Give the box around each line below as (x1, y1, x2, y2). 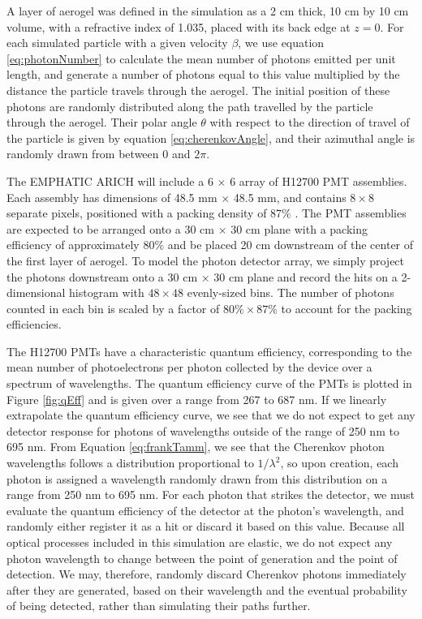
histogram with (69, 284, 144, 301)
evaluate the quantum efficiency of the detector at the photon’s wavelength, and (6, 501, 404, 518)
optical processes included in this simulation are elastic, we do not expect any (6, 534, 393, 550)
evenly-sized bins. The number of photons (187, 284, 394, 301)
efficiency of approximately (6, 236, 140, 253)
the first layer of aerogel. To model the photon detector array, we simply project (6, 251, 405, 269)
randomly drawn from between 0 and (6, 145, 191, 162)
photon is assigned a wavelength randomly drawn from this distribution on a (6, 470, 388, 487)
